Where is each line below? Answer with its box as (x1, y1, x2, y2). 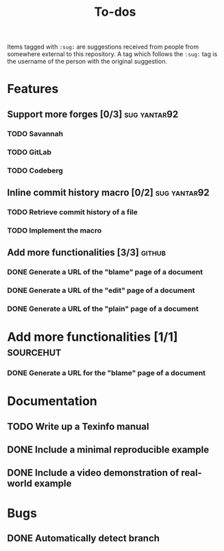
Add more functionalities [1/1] (7, 329, 178, 345)
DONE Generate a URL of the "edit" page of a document (7, 285, 195, 295)
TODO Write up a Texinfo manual (7, 420, 149, 432)
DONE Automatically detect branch (7, 532, 160, 544)
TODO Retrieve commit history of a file (7, 207, 138, 216)
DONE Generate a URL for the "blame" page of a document (7, 368, 206, 378)
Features (7, 81, 59, 97)
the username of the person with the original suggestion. (7, 57, 168, 66)
